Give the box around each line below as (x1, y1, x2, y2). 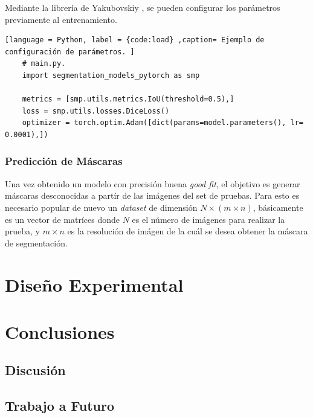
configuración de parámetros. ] (5, 47, 135, 56)
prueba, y (5, 225, 40, 237)
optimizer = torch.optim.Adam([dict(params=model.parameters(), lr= (22, 118, 303, 127)
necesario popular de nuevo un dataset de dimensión (5, 201, 198, 213)
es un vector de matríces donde (5, 213, 120, 225)
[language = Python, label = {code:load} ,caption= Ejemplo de (5, 36, 265, 45)
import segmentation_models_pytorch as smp (22, 71, 200, 80)
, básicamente (253, 201, 303, 213)
